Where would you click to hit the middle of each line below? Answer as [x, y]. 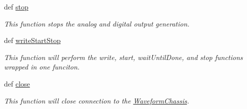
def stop [16, 6]
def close [17, 83]
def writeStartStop [32, 40]
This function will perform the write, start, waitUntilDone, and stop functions [123, 57]
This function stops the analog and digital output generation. [97, 23]
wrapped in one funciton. [42, 67]
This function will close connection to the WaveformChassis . [97, 100]
